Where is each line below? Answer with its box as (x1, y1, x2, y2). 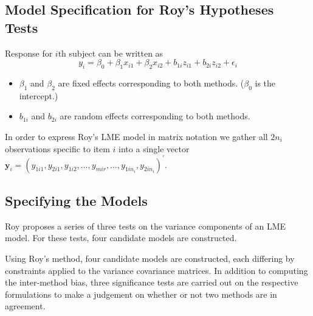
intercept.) (19, 89, 58, 102)
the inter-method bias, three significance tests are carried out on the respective (5, 276, 298, 289)
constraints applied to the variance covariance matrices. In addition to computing (5, 264, 308, 276)
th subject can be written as (58, 46, 163, 59)
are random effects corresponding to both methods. (60, 110, 250, 122)
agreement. (5, 300, 46, 312)
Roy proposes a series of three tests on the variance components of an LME (5, 219, 286, 232)
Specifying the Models (5, 191, 148, 210)
